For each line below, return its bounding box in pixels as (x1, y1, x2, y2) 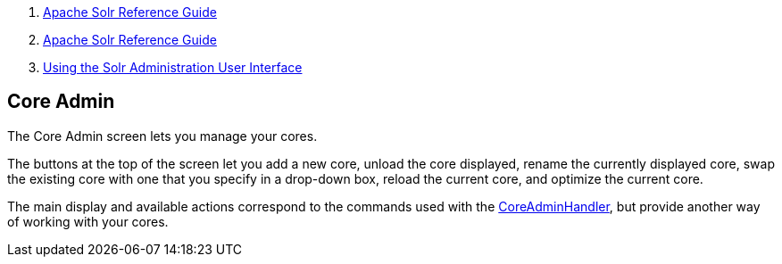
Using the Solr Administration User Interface (43, 60, 303, 75)
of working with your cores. (7, 213, 169, 229)
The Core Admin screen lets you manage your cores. (7, 128, 318, 144)
